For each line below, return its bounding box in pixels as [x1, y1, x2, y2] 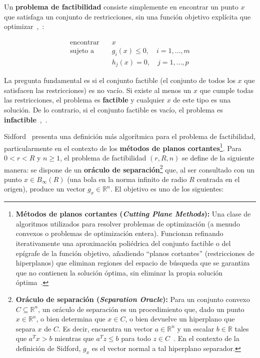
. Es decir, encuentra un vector [58, 323, 153, 333]
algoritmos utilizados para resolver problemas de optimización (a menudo [15, 218, 240, 228]
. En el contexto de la [173, 333, 239, 343]
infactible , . [4, 114, 47, 124]
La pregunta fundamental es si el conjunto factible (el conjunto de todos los [4, 75, 235, 85]
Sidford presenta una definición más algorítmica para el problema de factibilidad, [4, 131, 256, 141]
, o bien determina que [36, 313, 105, 324]
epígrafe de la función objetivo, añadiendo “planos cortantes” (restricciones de [15, 247, 254, 258]
